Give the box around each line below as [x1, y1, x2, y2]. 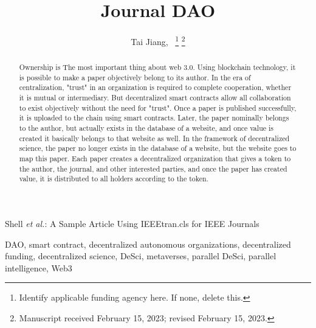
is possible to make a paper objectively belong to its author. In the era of [19, 72, 251, 82]
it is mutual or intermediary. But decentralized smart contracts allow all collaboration [19, 92, 291, 103]
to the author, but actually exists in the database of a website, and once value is [19, 123, 273, 133]
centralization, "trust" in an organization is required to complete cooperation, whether [19, 82, 292, 92]
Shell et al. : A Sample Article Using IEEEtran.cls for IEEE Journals [5, 217, 259, 230]
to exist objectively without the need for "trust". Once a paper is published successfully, [19, 102, 297, 113]
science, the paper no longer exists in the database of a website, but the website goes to [19, 143, 297, 153]
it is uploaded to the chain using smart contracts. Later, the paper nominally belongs [19, 113, 289, 123]
